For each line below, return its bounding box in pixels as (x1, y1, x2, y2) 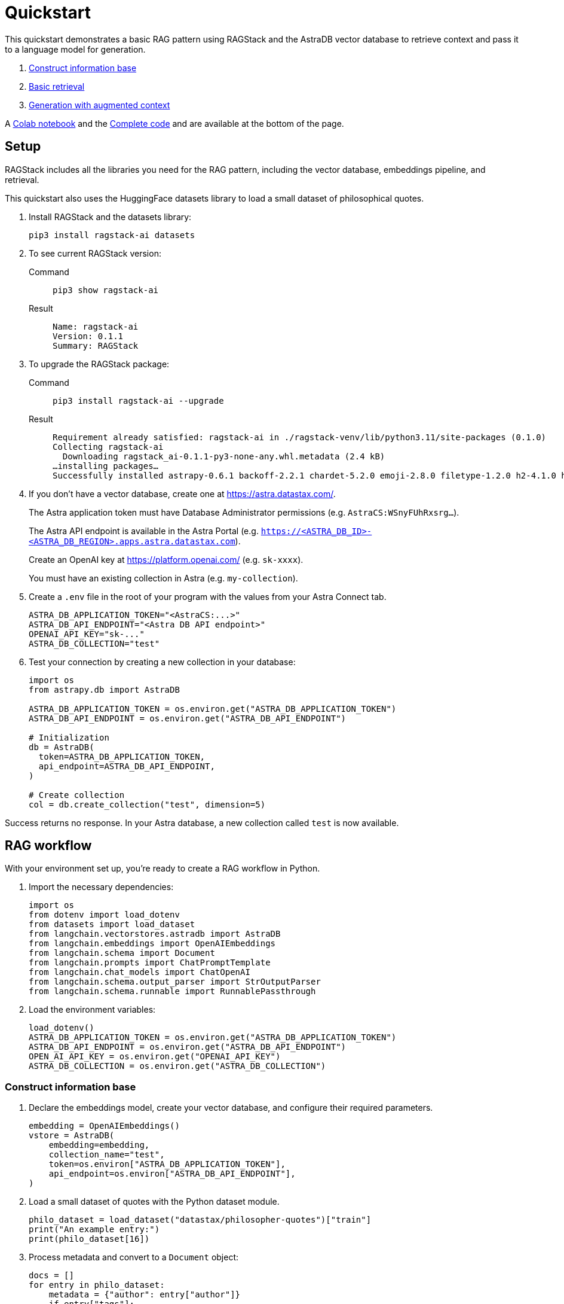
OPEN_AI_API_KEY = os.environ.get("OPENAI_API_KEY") (29, 1052, 281, 1062)
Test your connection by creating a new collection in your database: (29, 656, 296, 667)
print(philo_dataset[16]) (29, 1234, 150, 1244)
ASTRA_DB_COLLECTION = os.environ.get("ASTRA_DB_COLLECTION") (29, 1061, 326, 1071)
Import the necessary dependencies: (29, 882, 174, 892)
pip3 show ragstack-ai (53, 285, 159, 295)
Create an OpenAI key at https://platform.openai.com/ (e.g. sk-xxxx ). (29, 554, 304, 565)
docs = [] (29, 1271, 74, 1281)
